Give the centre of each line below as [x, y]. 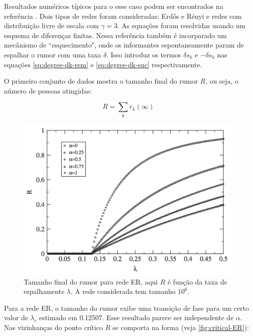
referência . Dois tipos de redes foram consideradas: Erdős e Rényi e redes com [123, 16]
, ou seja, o [222, 81]
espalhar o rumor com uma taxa [53, 54]
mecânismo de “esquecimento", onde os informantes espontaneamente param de [124, 45]
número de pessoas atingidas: [48, 90]
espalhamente [44, 291]
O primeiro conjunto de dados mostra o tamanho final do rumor [101, 81]
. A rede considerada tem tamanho [123, 291]
